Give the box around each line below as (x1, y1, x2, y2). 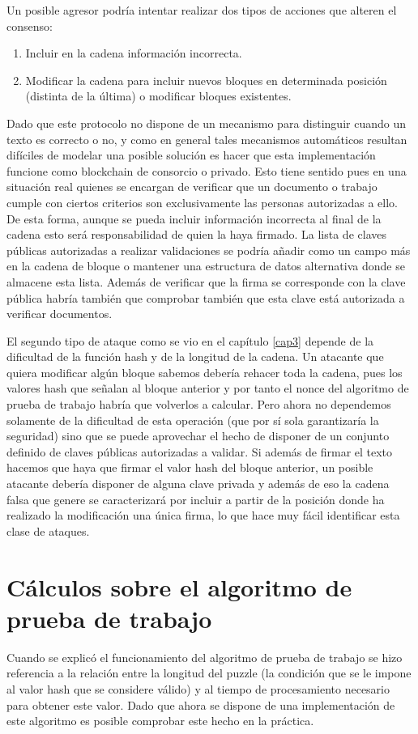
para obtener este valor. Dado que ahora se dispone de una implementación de (6, 696, 395, 713)
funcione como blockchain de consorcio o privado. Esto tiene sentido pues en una (6, 162, 407, 179)
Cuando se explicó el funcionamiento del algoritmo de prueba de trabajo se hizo (6, 648, 403, 665)
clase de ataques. (6, 522, 90, 539)
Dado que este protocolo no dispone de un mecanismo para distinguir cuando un (6, 114, 406, 131)
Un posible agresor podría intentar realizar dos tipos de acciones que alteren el (6, 2, 397, 18)
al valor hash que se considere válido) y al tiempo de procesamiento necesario (6, 680, 390, 697)
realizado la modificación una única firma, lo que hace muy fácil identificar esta (6, 507, 400, 524)
